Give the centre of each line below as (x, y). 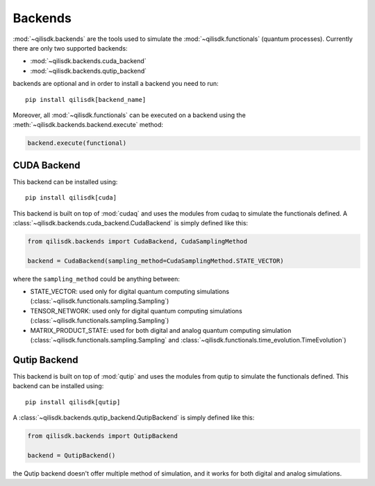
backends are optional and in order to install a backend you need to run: (116, 84)
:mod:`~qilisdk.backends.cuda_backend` (88, 61)
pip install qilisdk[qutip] (73, 402)
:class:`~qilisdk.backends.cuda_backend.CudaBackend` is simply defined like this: (131, 223)
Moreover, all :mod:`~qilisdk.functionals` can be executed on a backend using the (129, 115)
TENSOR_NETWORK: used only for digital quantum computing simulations (136, 311)
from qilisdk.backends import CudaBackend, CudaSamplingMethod (137, 241)
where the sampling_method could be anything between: (97, 279)
